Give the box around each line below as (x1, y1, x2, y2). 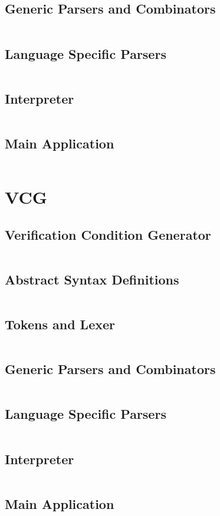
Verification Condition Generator (5, 225, 211, 243)
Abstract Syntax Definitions (5, 270, 179, 288)
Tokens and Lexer (5, 315, 115, 333)
